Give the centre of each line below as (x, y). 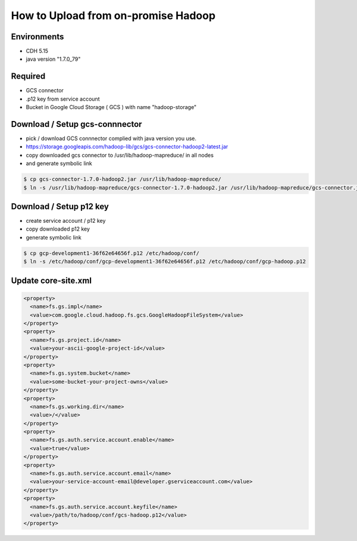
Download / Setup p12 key (60, 206)
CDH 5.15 (37, 51)
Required (28, 77)
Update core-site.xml (51, 280)
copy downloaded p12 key (58, 229)
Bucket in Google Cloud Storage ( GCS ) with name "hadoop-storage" (111, 107)
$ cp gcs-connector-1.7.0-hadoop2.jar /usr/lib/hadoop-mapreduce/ (122, 179)
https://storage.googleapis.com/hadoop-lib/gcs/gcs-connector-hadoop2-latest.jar (127, 147)
